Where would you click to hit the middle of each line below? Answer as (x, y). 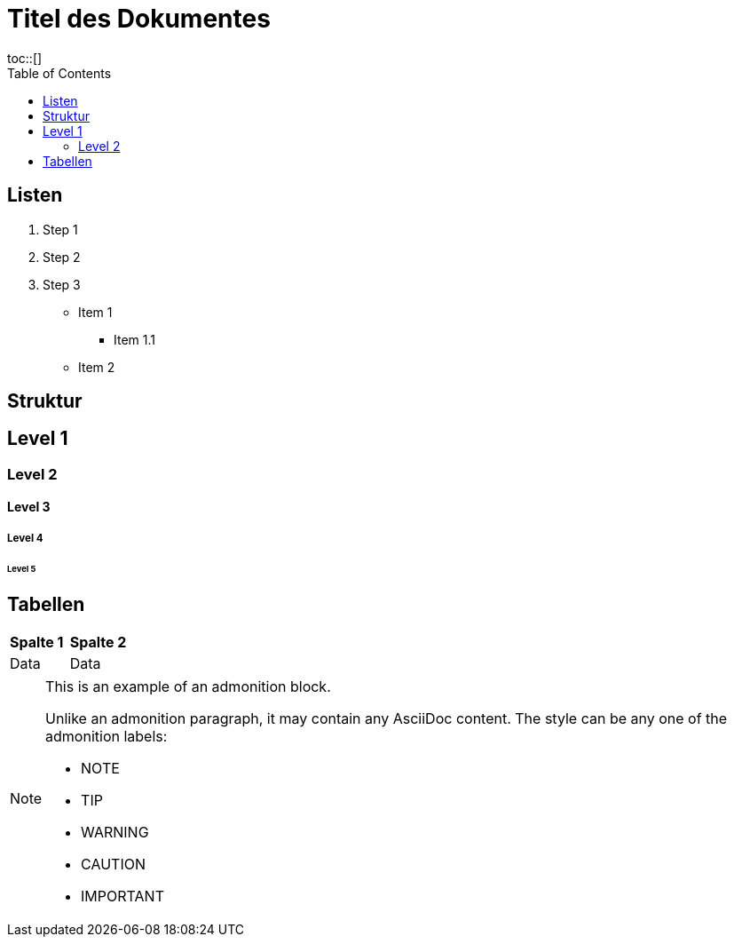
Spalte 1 (37, 642)
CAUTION (113, 864)
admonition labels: (107, 736)
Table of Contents (59, 73)
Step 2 (62, 257)
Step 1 (60, 229)
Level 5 (22, 568)
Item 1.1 (134, 339)
